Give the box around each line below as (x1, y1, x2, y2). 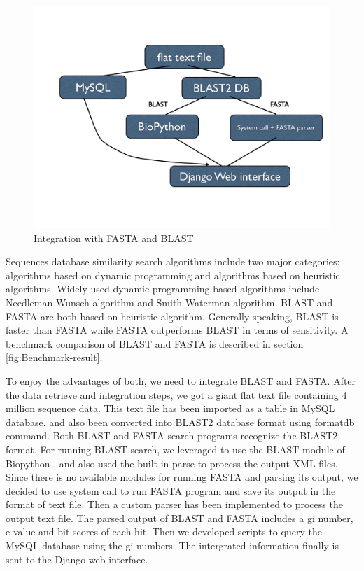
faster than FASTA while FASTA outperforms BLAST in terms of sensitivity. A (6, 323, 349, 337)
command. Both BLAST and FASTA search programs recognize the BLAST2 (6, 428, 338, 443)
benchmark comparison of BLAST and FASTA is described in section (6, 336, 304, 351)
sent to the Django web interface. (6, 551, 148, 566)
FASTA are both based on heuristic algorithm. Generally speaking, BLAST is (6, 309, 339, 323)
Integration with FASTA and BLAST (34, 230, 194, 245)
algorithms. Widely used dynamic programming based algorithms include (6, 281, 320, 296)
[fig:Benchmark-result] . (6, 350, 103, 365)
